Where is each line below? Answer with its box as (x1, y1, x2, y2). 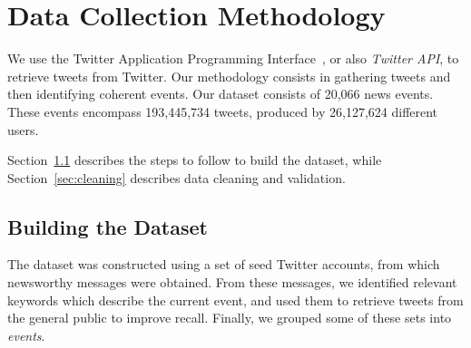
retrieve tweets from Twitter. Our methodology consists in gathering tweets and (7, 66, 451, 85)
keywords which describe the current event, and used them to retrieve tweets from (7, 290, 464, 309)
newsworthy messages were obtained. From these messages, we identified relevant (7, 273, 457, 292)
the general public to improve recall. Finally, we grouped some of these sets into (7, 308, 452, 327)
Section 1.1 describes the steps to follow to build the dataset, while (7, 150, 382, 169)
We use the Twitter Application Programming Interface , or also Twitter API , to (7, 49, 459, 68)
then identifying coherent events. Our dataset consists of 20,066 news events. (7, 84, 434, 103)
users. (7, 120, 39, 139)
